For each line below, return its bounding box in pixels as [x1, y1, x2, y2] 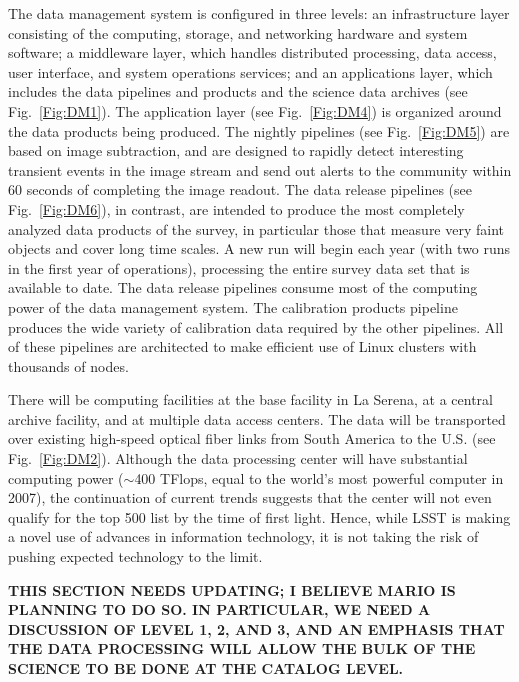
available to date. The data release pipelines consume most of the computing [8, 277, 478, 298]
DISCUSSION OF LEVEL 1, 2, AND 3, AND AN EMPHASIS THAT [8, 618, 505, 639]
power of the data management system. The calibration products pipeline [8, 296, 458, 317]
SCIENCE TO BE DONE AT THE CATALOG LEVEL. [8, 658, 404, 678]
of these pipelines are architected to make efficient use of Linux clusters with [8, 336, 477, 357]
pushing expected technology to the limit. [8, 546, 263, 567]
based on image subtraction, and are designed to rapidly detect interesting [8, 140, 464, 161]
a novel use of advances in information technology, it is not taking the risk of [8, 526, 479, 547]
